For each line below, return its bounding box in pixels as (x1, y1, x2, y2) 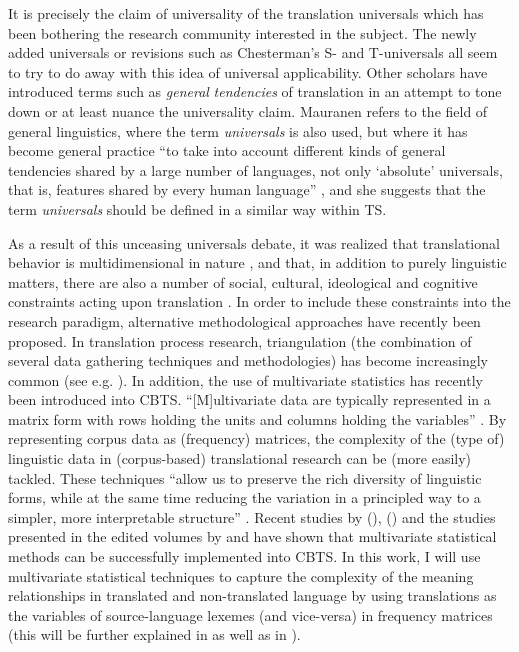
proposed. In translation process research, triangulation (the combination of (8, 330, 472, 351)
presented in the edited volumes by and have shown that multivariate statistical (8, 526, 497, 547)
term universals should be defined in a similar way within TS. (8, 198, 387, 219)
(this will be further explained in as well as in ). (8, 624, 301, 645)
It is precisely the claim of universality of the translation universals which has (8, 3, 484, 23)
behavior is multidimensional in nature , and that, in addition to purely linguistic (8, 252, 507, 273)
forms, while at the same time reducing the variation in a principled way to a (8, 487, 481, 508)
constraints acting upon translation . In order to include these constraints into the (8, 291, 511, 312)
